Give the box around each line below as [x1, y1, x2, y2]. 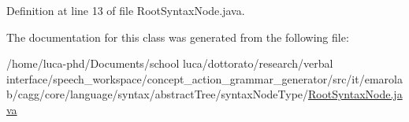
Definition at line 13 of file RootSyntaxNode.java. [6, 2, 245, 18]
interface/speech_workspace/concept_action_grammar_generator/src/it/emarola [6, 70, 403, 87]
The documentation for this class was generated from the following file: [6, 28, 349, 45]
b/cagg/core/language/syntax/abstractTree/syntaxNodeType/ [6, 86, 309, 102]
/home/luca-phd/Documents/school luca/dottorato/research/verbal [6, 55, 333, 72]
